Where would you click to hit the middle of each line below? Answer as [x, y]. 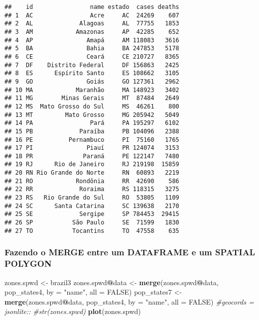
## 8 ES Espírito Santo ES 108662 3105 [92, 73]
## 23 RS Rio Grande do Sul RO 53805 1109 [92, 198]
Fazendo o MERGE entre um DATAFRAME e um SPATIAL [130, 252]
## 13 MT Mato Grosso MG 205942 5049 [92, 115]
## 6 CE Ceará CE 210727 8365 [92, 56]
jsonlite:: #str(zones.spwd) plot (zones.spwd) [73, 311]
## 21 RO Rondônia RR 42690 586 [92, 181]
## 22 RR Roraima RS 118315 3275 [92, 189]
